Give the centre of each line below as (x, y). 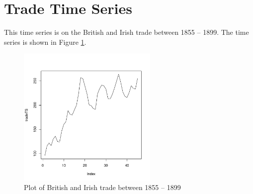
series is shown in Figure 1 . (45, 42)
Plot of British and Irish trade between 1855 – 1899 (102, 187)
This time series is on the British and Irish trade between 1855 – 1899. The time (126, 32)
